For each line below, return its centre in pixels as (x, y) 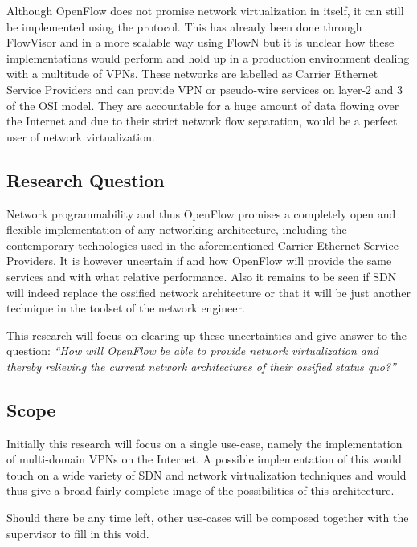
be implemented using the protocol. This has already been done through (184, 26)
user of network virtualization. (81, 136)
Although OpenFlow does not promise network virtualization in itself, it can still (205, 10)
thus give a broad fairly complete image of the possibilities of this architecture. (200, 490)
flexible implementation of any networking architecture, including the (177, 229)
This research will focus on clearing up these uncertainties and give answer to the (207, 335)
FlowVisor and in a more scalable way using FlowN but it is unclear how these (200, 42)
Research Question (86, 180)
